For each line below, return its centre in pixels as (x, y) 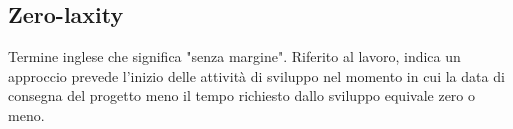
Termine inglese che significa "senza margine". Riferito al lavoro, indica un (234, 56)
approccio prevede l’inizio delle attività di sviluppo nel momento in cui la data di (256, 75)
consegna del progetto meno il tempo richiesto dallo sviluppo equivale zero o (241, 95)
